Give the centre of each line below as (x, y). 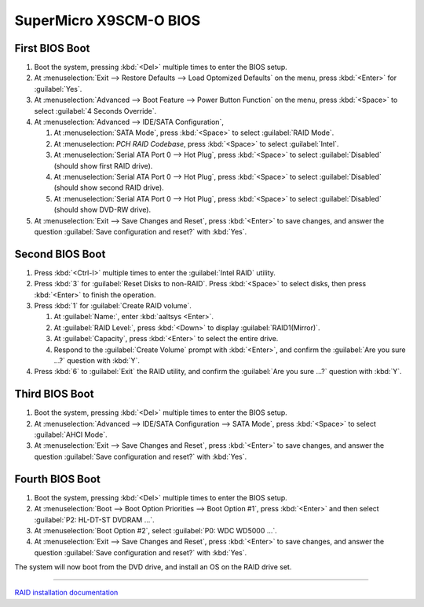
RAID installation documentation (66, 593)
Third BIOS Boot (54, 394)
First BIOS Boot (52, 48)
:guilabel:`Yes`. (58, 89)
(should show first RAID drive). (103, 165)
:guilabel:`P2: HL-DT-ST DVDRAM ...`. (94, 520)
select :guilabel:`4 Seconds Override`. (95, 111)
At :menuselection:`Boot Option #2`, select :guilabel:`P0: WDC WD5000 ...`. (156, 530)
